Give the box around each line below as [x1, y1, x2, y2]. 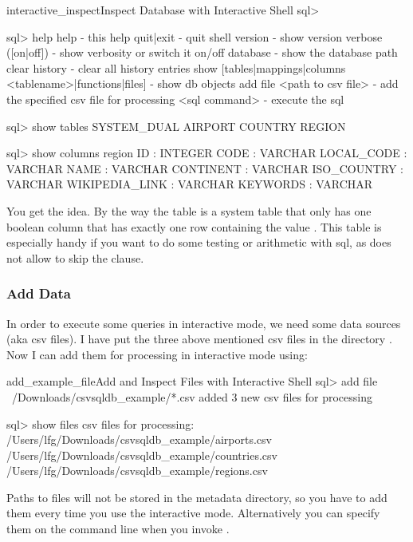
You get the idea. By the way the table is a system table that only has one [6, 202, 372, 219]
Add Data [6, 283, 71, 303]
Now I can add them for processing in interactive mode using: [6, 346, 308, 362]
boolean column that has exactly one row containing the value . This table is [6, 218, 382, 235]
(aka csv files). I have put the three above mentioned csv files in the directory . [6, 330, 392, 347]
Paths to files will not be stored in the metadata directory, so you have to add [6, 489, 387, 505]
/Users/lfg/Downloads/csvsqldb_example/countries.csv [6, 446, 277, 463]
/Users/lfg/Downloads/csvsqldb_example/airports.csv [6, 431, 272, 448]
